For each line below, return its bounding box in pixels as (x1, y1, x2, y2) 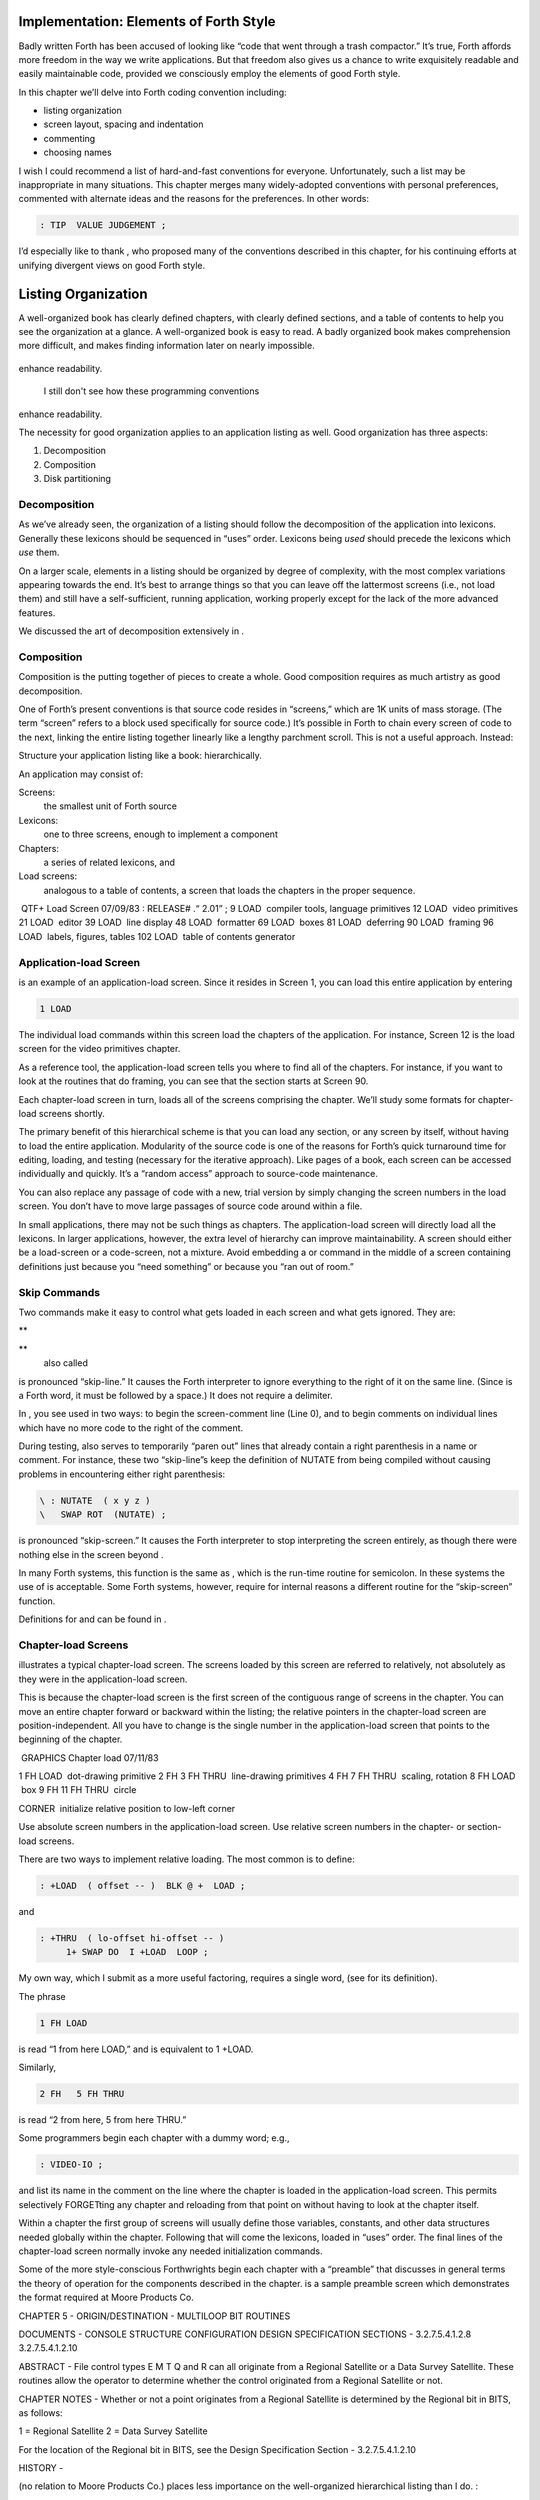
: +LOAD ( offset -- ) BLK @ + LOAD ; (39, 1880, 246, 1891)
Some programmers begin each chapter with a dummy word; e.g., (18, 2132, 290, 2144)
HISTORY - (18, 2462, 64, 2474)
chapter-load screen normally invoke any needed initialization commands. (18, 2245, 324, 2257)
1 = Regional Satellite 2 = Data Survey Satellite (18, 2425, 209, 2437)
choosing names (43, 146, 112, 159)
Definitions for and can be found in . (18, 1613, 167, 1625)
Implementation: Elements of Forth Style (18, 13, 276, 30)
